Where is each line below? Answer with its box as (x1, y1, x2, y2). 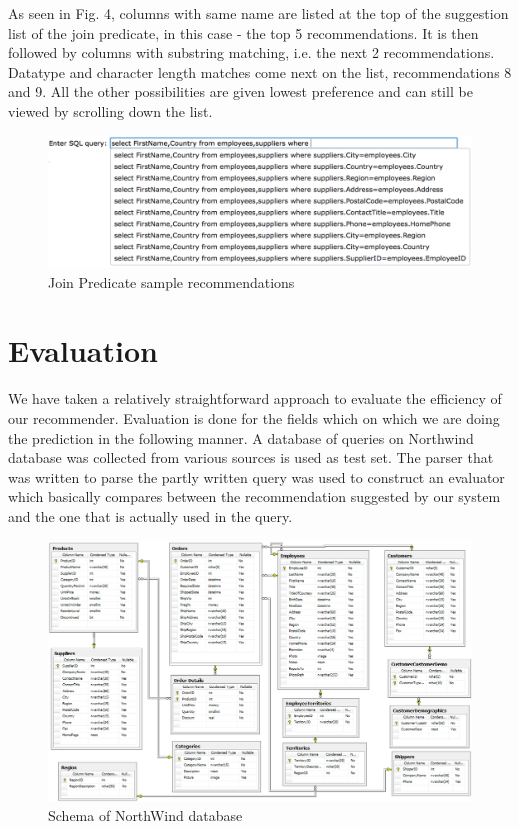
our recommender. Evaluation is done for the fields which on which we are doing (8, 407, 500, 428)
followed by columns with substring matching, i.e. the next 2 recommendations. (8, 42, 495, 63)
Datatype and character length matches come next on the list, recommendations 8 (8, 61, 512, 82)
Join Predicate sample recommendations (48, 271, 295, 292)
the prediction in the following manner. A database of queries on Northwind (8, 427, 474, 448)
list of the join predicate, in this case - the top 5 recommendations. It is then (8, 22, 479, 43)
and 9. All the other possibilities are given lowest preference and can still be (8, 81, 473, 102)
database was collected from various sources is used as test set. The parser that (8, 447, 494, 468)
